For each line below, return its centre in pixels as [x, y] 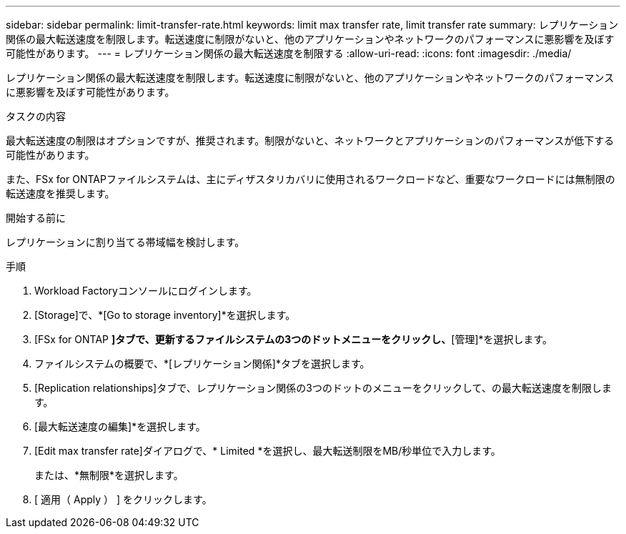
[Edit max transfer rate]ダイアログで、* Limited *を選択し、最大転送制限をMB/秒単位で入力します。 [268, 451]
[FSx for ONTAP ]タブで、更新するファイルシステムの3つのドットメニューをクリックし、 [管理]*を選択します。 [294, 339]
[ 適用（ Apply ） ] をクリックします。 [123, 499]
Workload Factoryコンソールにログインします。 [146, 291]
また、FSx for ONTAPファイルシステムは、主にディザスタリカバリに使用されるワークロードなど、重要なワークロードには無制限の [310, 179]
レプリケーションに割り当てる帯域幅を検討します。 [125, 242]
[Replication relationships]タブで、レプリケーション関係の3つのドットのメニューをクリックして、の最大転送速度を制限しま [323, 388]
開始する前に [36, 218]
